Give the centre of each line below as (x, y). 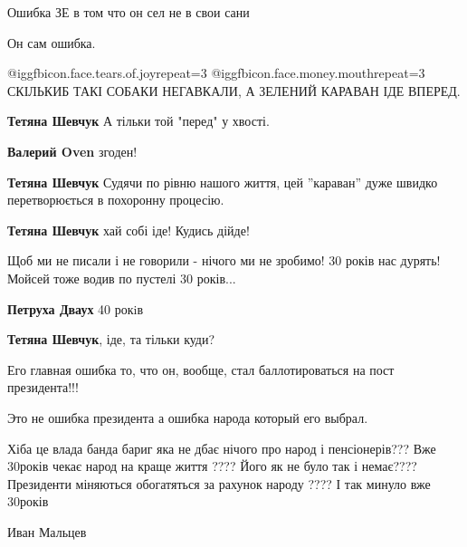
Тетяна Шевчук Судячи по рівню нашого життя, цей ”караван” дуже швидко (223, 182)
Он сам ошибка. (52, 42)
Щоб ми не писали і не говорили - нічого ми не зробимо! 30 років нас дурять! (224, 260)
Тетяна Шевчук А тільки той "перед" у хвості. (138, 121)
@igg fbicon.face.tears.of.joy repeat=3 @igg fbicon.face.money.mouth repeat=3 (216, 73)
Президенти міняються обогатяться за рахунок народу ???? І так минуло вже (219, 483)
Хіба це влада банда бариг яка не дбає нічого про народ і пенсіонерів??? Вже (222, 448)
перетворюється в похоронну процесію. (116, 200)
